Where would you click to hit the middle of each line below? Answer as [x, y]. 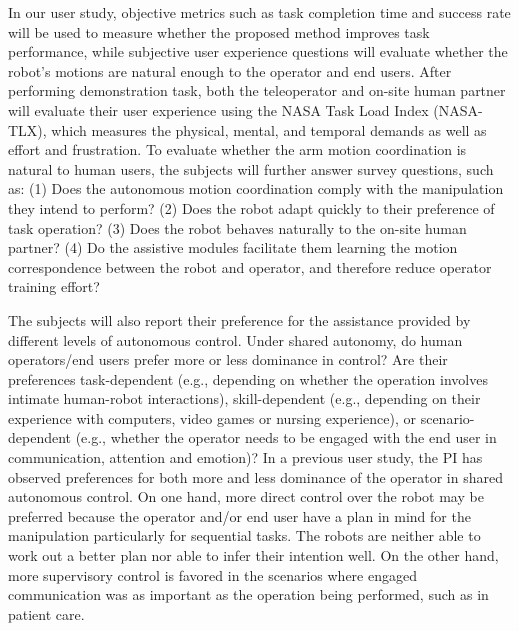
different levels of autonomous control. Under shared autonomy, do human [235, 339]
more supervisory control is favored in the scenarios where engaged [212, 574]
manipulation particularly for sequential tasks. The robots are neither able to [244, 535]
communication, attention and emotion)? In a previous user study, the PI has [245, 457]
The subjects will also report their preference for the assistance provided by [239, 319]
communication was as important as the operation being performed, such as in [248, 594]
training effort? [54, 286]
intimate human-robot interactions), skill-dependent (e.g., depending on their [244, 398]
